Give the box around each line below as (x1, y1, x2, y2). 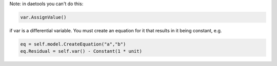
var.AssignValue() (20, 14, 67, 20)
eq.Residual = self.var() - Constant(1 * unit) (20, 49, 142, 54)
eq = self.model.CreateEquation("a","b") (20, 41, 126, 47)
